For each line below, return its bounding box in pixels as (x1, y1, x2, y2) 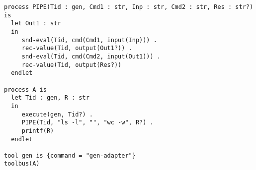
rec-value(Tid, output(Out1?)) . (21, 45, 132, 52)
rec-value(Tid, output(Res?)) (21, 61, 122, 68)
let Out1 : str (11, 20, 61, 27)
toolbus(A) (4, 160, 40, 168)
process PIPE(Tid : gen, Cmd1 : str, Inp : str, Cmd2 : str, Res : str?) (4, 3, 254, 10)
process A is (4, 86, 47, 93)
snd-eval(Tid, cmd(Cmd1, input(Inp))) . (21, 36, 157, 44)
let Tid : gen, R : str (11, 94, 89, 102)
